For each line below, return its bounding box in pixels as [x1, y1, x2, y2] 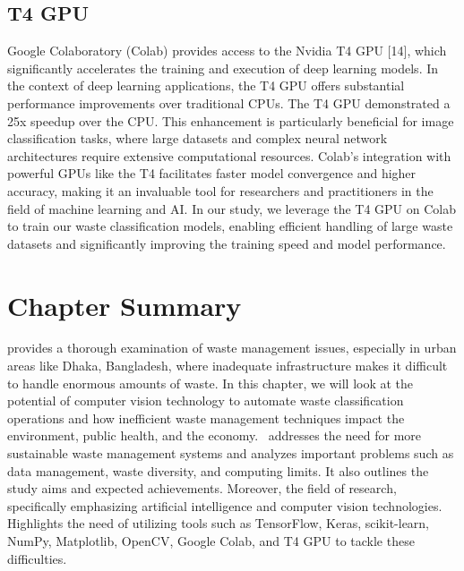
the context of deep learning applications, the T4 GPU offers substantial [7, 76, 405, 95]
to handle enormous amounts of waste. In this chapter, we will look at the [7, 373, 414, 392]
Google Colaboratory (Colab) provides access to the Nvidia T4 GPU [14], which [7, 41, 447, 60]
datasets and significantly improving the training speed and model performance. [7, 234, 446, 252]
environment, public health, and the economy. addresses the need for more [7, 426, 421, 445]
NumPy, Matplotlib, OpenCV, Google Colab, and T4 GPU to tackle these [7, 531, 415, 550]
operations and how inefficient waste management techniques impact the [7, 408, 405, 427]
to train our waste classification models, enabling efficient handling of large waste [7, 217, 453, 235]
